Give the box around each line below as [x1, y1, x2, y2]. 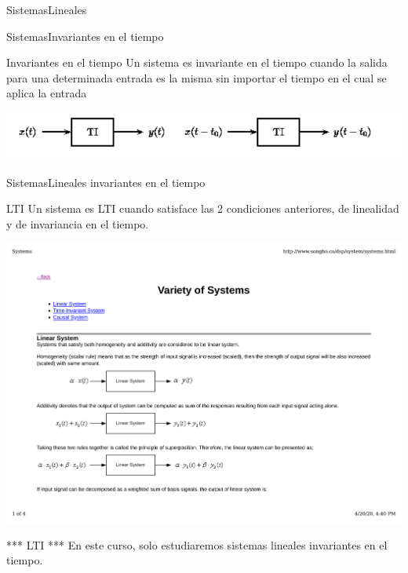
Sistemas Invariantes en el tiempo [6, 27, 164, 44]
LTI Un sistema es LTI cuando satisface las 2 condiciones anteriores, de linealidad [6, 200, 399, 217]
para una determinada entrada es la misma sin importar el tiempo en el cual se [6, 69, 387, 86]
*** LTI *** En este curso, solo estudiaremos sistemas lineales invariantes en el [6, 536, 388, 553]
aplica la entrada [6, 85, 87, 101]
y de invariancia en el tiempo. [6, 215, 149, 232]
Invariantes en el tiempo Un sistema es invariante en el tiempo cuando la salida [6, 54, 388, 71]
